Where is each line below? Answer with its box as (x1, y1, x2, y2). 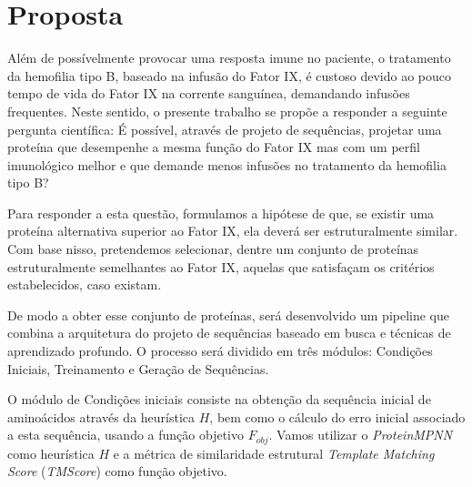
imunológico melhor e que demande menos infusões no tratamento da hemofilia (7, 155, 447, 174)
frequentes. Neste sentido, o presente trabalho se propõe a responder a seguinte (7, 101, 447, 120)
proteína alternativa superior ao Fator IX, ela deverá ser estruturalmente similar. (7, 221, 458, 240)
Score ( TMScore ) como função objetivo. (7, 462, 227, 481)
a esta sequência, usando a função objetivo (7, 425, 245, 444)
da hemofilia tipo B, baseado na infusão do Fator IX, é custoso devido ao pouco (7, 66, 452, 85)
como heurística (7, 443, 95, 462)
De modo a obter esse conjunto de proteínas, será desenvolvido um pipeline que (7, 305, 450, 324)
